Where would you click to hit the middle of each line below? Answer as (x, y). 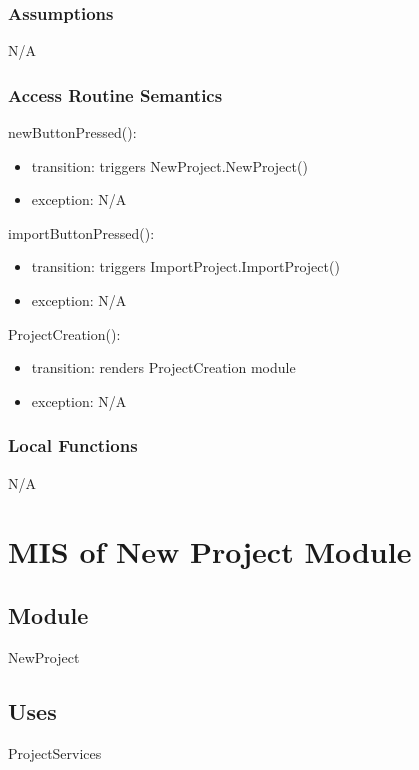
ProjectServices (55, 752)
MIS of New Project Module (210, 551)
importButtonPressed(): (81, 232)
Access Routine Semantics (115, 94)
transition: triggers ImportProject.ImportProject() (185, 266)
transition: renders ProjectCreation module (163, 367)
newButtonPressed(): (72, 132)
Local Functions (73, 445)
